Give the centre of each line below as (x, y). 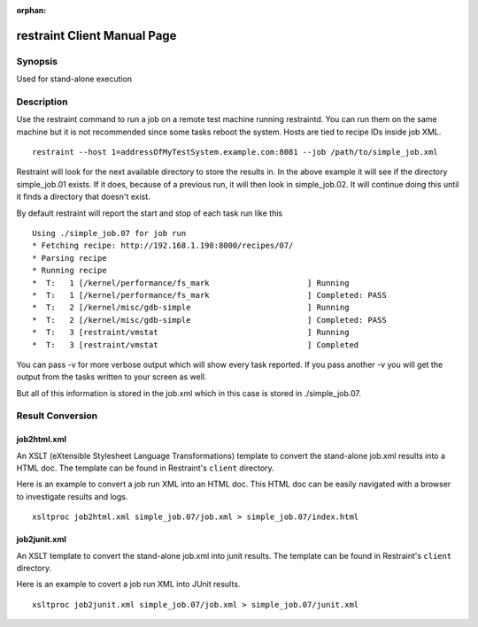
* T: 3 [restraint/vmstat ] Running (191, 333)
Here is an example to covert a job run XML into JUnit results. (128, 585)
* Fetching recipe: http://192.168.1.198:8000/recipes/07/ (163, 246)
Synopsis (37, 61)
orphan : (31, 10)
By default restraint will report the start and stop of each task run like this (150, 213)
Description (42, 102)
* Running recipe (69, 271)
